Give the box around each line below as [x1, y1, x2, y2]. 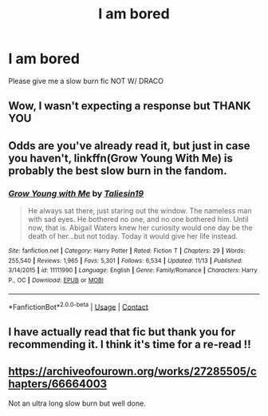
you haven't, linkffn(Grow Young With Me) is [8, 151, 234, 164]
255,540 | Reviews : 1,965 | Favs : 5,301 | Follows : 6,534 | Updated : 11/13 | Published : [8, 256, 243, 264]
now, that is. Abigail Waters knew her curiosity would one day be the [27, 223, 253, 232]
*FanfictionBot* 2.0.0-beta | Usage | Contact [8, 300, 149, 311]
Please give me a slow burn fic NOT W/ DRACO [8, 76, 164, 85]
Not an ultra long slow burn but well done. [8, 398, 146, 408]
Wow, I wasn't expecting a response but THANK [8, 99, 251, 113]
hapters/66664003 [8, 377, 108, 391]
